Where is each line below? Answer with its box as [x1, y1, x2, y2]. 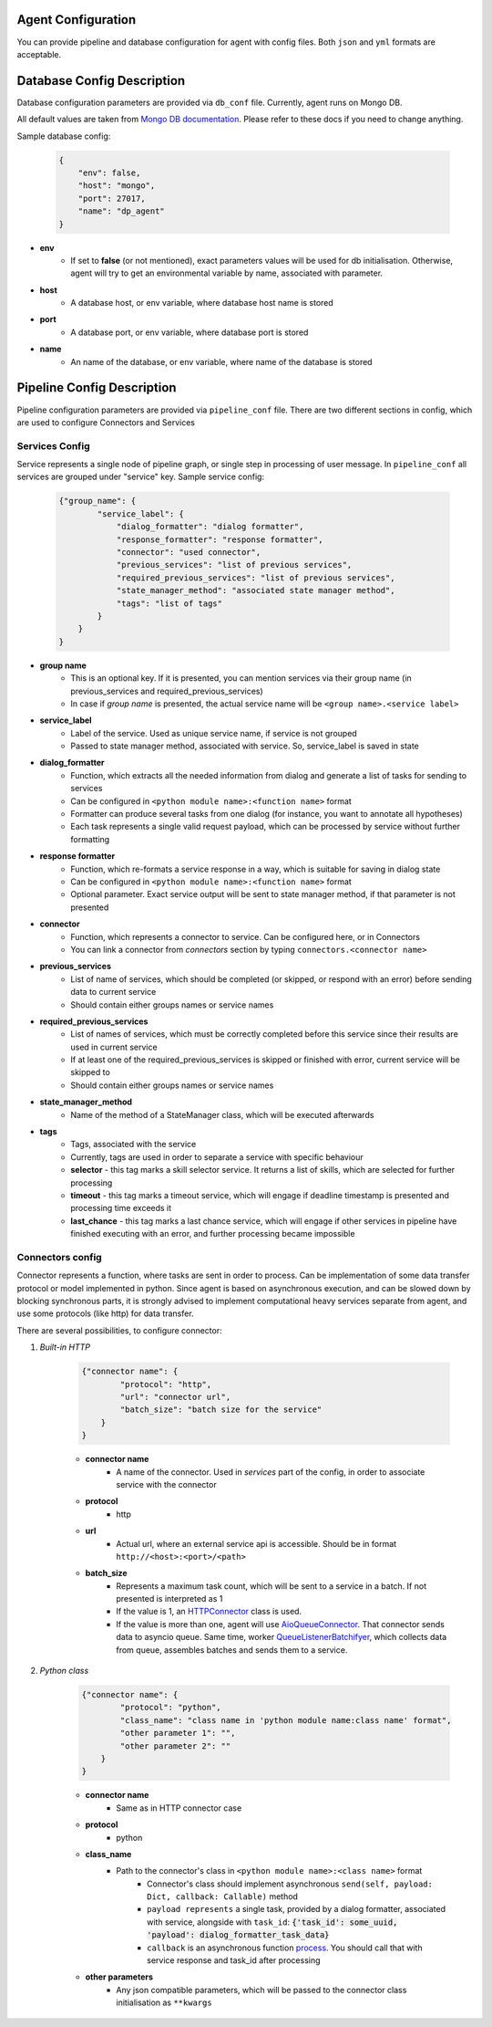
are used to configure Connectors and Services [16, 416, 196, 428]
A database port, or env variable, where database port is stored [70, 327, 309, 338]
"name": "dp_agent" [77, 206, 166, 216]
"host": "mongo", [77, 181, 156, 191]
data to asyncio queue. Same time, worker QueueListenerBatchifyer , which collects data [116, 1632, 447, 1643]
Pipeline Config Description [16, 380, 177, 396]
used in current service [70, 1041, 159, 1052]
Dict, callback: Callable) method [147, 1891, 298, 1902]
